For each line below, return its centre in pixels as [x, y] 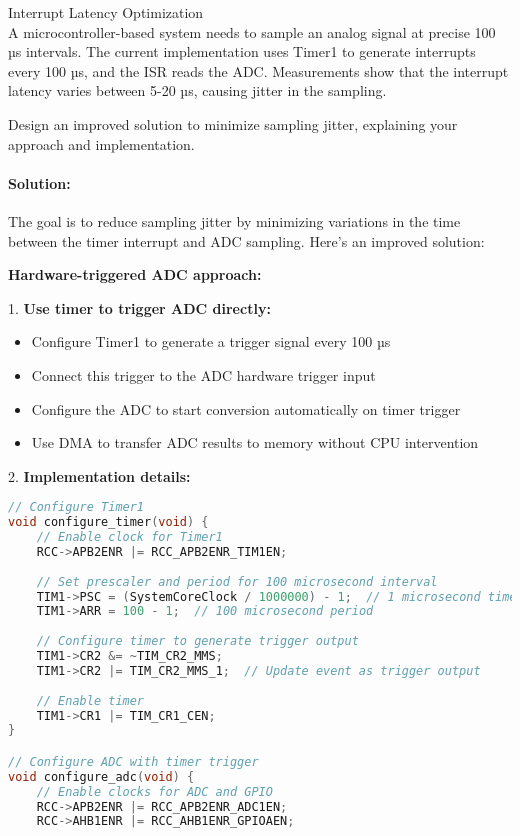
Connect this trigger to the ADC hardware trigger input [203, 374]
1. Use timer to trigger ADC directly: [139, 307]
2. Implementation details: [99, 475]
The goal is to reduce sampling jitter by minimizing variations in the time [234, 220]
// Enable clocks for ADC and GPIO [154, 791]
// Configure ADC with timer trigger [133, 761]
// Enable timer [90, 700]
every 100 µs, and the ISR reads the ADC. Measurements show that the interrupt [258, 70]
